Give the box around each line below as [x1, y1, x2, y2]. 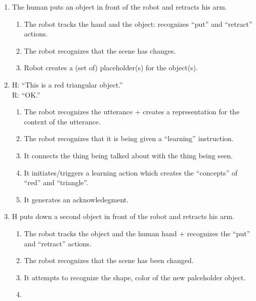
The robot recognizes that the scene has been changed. [24, 255, 194, 266]
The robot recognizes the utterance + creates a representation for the [24, 106, 240, 117]
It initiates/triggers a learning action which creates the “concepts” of [24, 167, 238, 178]
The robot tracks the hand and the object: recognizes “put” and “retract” [24, 18, 252, 29]
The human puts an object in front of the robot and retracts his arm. [12, 2, 227, 12]
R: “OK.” [12, 89, 40, 100]
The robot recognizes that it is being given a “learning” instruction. [24, 133, 234, 144]
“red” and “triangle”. [24, 177, 89, 188]
